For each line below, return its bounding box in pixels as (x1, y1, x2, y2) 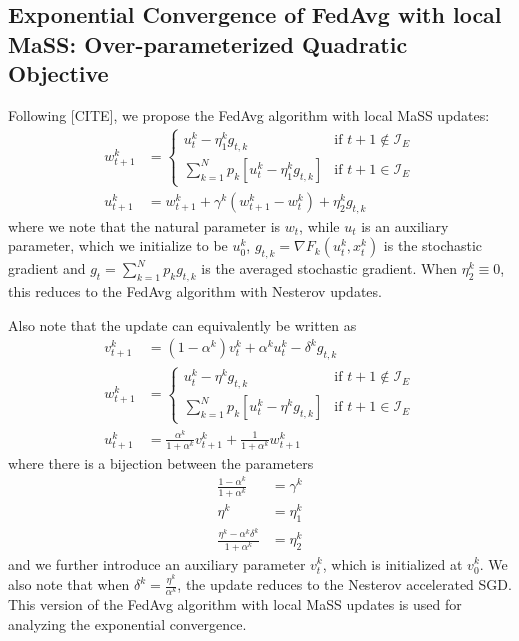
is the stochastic (383, 235, 483, 256)
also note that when (8, 574, 130, 595)
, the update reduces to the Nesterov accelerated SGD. (177, 574, 512, 595)
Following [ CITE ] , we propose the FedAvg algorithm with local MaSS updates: (8, 104, 490, 125)
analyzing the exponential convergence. (8, 613, 247, 634)
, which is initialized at (322, 553, 463, 574)
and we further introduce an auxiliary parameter (8, 553, 306, 574)
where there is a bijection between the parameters (8, 452, 314, 473)
